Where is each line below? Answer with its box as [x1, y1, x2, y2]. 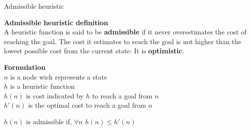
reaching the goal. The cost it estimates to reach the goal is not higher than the [4, 36, 242, 46]
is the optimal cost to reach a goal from [28, 100, 146, 110]
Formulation [4, 62, 46, 72]
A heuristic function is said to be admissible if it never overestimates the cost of [4, 27, 247, 37]
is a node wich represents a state [10, 71, 108, 81]
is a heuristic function [10, 81, 75, 91]
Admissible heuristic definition [4, 17, 108, 27]
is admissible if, [26, 116, 72, 126]
